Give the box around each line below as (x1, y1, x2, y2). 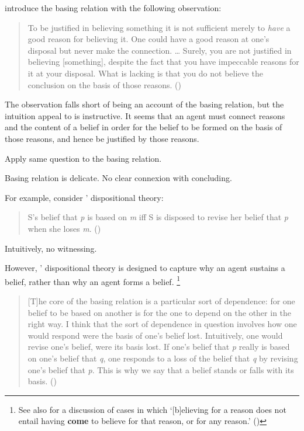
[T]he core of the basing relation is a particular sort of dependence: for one (27, 294, 295, 307)
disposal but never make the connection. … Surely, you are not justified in (27, 44, 292, 56)
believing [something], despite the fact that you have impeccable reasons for (27, 55, 299, 68)
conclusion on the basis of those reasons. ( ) (27, 78, 182, 91)
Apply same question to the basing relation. (5, 152, 162, 164)
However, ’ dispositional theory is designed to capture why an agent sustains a (5, 262, 285, 274)
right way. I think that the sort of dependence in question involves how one (27, 318, 297, 330)
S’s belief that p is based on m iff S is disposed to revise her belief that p (27, 211, 288, 223)
